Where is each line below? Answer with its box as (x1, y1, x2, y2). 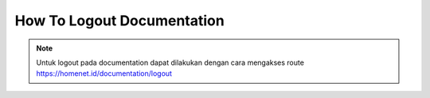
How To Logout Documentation (14, 12, 225, 29)
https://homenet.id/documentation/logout (36, 69, 173, 78)
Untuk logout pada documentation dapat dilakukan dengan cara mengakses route (36, 58, 304, 67)
